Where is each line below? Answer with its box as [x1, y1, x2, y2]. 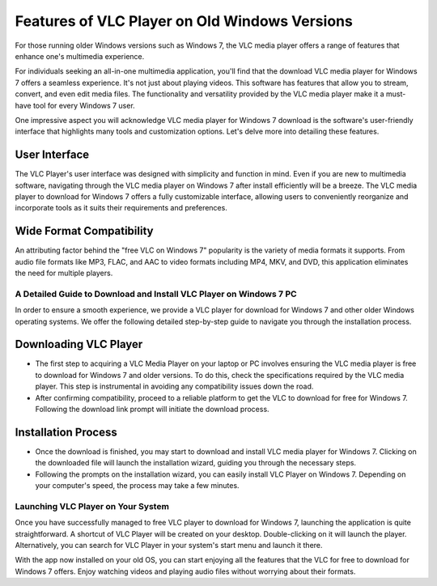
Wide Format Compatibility [15, 224, 154, 238]
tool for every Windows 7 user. [32, 100, 135, 110]
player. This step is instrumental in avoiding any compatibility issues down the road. [35, 381, 314, 392]
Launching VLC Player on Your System [15, 500, 170, 512]
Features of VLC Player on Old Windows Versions [15, 12, 354, 30]
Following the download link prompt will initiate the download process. [35, 405, 270, 414]
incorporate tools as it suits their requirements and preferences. [15, 203, 228, 213]
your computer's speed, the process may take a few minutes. [35, 481, 240, 490]
